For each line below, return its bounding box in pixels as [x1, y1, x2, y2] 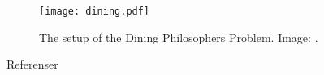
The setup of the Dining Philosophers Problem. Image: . [39, 28, 318, 45]
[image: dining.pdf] [39, 6, 150, 17]
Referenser [6, 56, 58, 73]
